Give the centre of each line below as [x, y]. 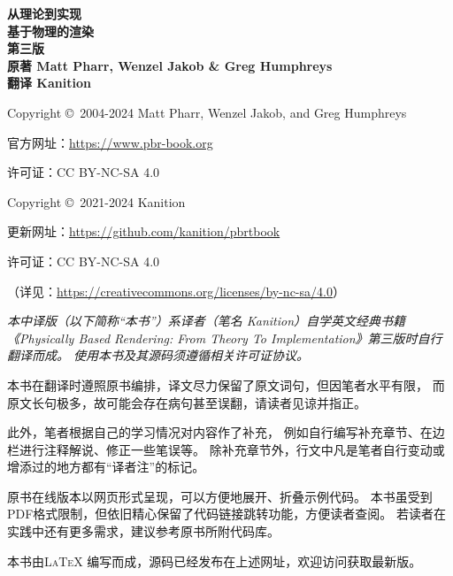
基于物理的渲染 [50, 31]
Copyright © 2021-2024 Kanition [96, 201]
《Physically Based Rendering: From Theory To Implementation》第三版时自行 [225, 338]
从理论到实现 [44, 13]
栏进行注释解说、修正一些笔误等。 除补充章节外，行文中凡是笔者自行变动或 [226, 449]
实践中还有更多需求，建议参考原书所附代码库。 [143, 531]
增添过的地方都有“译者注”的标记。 [106, 467]
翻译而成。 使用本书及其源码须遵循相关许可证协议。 [158, 355]
